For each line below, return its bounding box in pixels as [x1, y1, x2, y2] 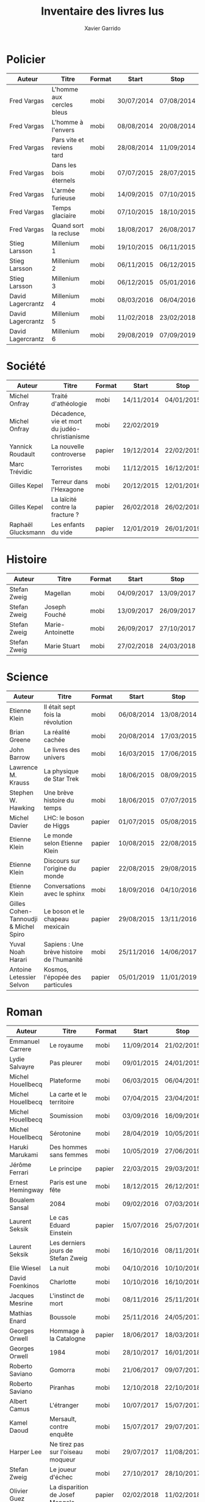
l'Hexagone [51, 485, 84, 494]
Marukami [9, 1150, 38, 1159]
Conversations [43, 881, 85, 890]
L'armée [51, 186, 75, 194]
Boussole [49, 1313, 76, 1321]
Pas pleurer [49, 1059, 82, 1067]
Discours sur [43, 856, 81, 865]
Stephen [9, 788, 34, 797]
